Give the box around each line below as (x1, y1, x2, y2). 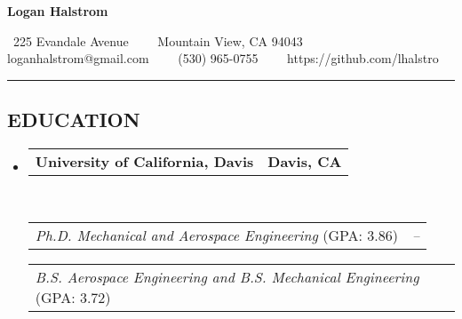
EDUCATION (7, 106, 140, 133)
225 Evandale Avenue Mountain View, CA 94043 (12, 31, 303, 50)
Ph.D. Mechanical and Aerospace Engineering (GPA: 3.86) (35, 224, 399, 245)
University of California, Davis (35, 150, 254, 171)
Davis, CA (267, 150, 342, 171)
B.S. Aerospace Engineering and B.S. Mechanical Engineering (35, 266, 419, 287)
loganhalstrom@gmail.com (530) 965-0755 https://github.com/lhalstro (7, 49, 439, 68)
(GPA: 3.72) (35, 286, 111, 307)
